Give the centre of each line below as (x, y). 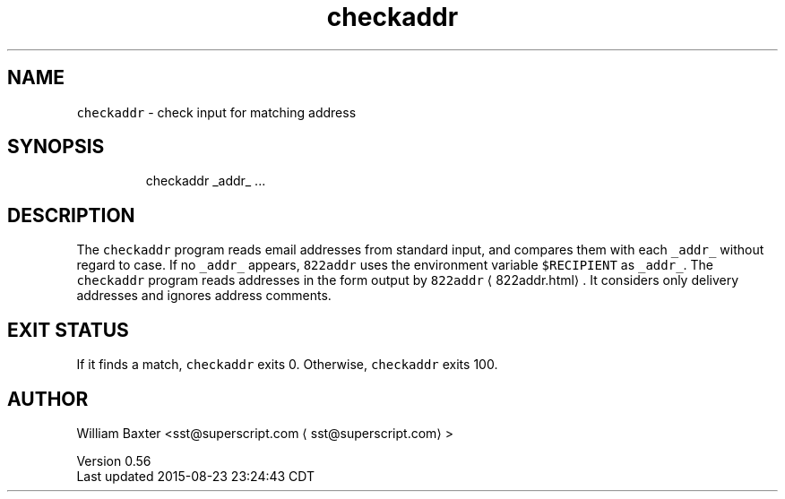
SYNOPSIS (56, 147)
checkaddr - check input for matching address (216, 112)
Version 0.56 (114, 460)
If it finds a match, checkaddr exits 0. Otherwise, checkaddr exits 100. (287, 365)
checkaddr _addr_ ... (206, 181)
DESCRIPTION (71, 215)
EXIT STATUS (68, 330)
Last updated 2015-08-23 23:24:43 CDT (196, 476)
